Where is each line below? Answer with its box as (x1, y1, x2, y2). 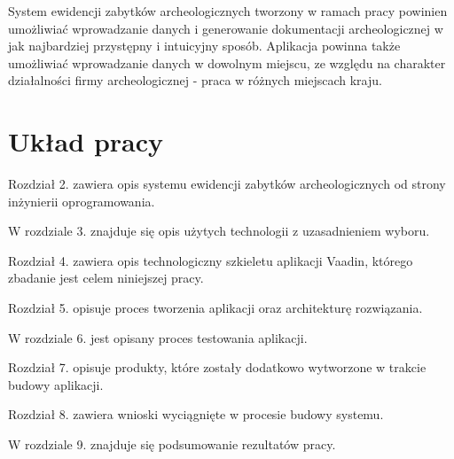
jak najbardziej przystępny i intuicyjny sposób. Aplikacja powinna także (8, 36, 401, 55)
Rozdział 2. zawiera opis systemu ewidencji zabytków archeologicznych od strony (8, 175, 446, 193)
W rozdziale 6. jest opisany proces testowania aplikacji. (8, 328, 308, 346)
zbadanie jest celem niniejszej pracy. (8, 268, 204, 287)
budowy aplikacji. (8, 375, 104, 393)
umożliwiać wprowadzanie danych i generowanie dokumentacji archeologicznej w (8, 19, 443, 37)
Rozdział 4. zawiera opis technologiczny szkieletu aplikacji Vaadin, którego (8, 251, 413, 269)
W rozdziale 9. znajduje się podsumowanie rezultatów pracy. (8, 435, 336, 454)
